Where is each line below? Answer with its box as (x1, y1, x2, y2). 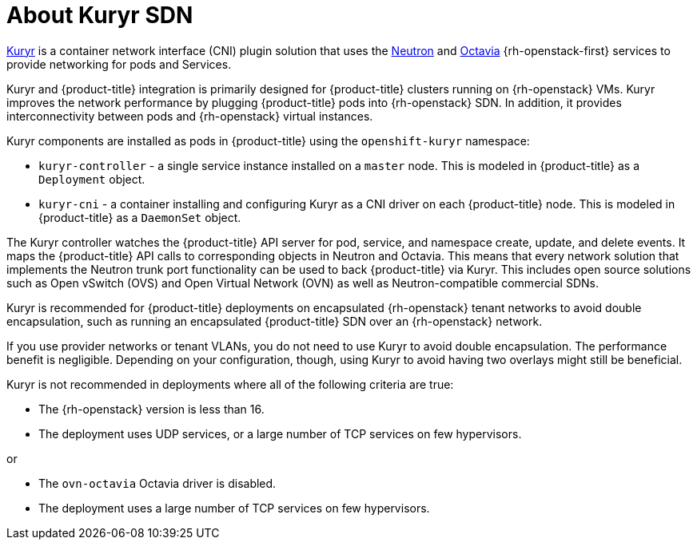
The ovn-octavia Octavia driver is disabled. (38, 476, 277, 490)
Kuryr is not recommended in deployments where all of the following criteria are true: (6, 377, 454, 391)
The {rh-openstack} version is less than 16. (38, 402, 265, 416)
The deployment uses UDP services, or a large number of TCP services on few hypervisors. (38, 426, 522, 441)
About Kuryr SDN (6, 2, 193, 29)
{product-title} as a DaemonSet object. (38, 210, 241, 224)
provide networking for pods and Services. (6, 57, 232, 71)
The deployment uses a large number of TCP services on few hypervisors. (38, 500, 430, 515)
